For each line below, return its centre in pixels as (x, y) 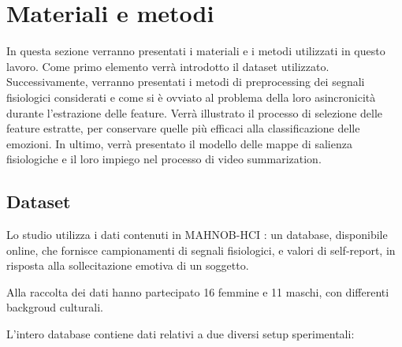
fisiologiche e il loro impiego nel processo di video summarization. (164, 159)
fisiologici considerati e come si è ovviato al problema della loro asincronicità (191, 97)
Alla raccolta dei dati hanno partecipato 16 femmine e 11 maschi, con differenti (198, 291)
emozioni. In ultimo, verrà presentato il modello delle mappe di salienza (179, 143)
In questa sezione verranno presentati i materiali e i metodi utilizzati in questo (196, 51)
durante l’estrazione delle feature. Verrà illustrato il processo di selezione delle (195, 112)
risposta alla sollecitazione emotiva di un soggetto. (128, 265)
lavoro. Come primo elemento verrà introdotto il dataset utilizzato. (168, 66)
